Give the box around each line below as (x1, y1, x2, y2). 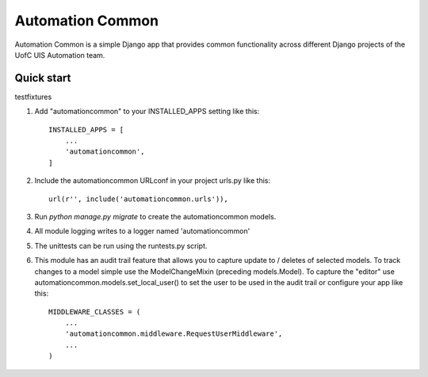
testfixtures (14, 92, 52, 101)
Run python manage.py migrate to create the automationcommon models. (34, 211, 277, 221)
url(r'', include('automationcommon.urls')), (48, 194, 229, 204)
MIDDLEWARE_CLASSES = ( (48, 307, 141, 316)
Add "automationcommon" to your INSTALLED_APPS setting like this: (34, 107, 260, 116)
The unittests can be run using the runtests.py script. (34, 241, 208, 250)
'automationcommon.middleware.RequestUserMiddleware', (64, 329, 283, 338)
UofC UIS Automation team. (14, 50, 105, 59)
